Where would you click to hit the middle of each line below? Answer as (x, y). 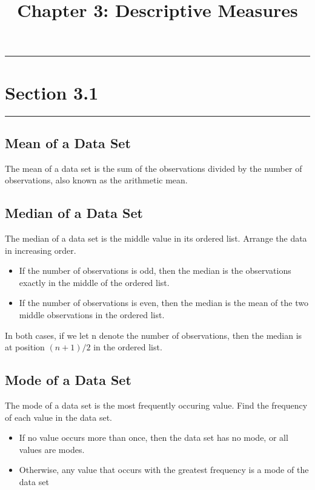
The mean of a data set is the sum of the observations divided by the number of (154, 168)
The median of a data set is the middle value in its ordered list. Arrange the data (156, 238)
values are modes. (52, 449)
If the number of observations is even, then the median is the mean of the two (164, 303)
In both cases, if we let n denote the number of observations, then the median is (154, 335)
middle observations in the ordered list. (92, 315)
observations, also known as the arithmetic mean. (96, 180)
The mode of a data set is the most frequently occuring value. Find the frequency (156, 405)
